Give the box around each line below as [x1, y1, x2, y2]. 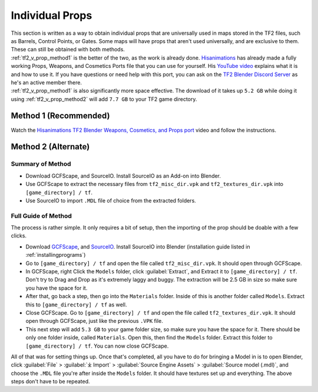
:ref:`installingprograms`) [25, 251, 86, 259]
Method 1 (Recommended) [11, 111, 110, 121]
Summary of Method [11, 160, 71, 168]
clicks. [11, 232, 26, 239]
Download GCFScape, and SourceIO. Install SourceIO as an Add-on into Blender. [25, 172, 221, 179]
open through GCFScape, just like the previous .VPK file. [25, 318, 163, 325]
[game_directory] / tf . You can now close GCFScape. [25, 342, 169, 349]
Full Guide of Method [11, 211, 72, 220]
